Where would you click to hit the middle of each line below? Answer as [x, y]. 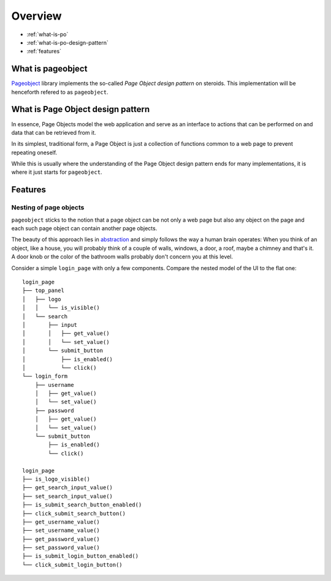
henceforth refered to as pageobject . [60, 92]
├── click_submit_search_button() [74, 513]
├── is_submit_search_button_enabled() [82, 505]
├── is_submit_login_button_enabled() [81, 556]
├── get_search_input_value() [68, 488]
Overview [36, 16]
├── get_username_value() [61, 522]
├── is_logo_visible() [56, 479]
